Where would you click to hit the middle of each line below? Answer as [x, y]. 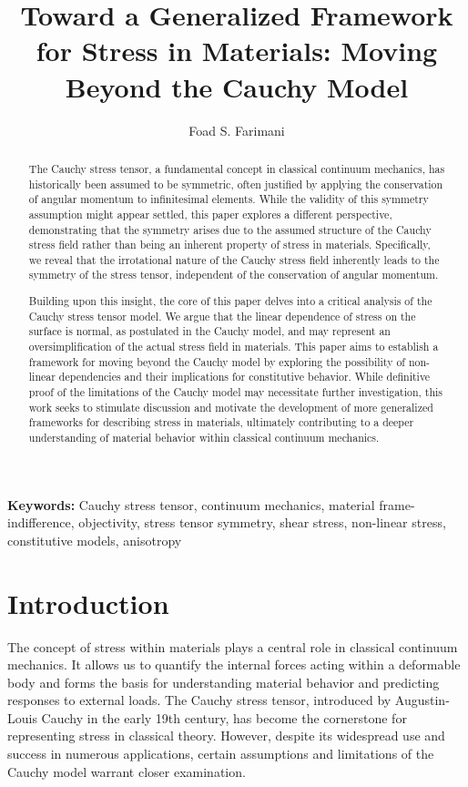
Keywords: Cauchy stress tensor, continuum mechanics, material [191, 504]
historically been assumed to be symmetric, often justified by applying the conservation [236, 184]
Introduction [88, 603]
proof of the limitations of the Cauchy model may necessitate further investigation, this [236, 391]
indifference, [41, 522]
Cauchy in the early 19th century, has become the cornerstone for [224, 717]
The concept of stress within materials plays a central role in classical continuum [233, 646]
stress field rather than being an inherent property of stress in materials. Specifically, [229, 245]
